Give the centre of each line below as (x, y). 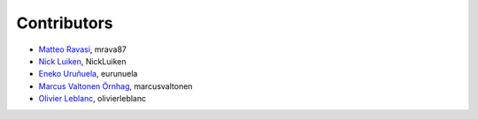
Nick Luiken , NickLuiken (82, 61)
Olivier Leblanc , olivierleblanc (92, 99)
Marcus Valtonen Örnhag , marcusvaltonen (116, 86)
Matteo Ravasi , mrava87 (83, 49)
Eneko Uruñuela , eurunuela (88, 74)
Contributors (65, 23)
